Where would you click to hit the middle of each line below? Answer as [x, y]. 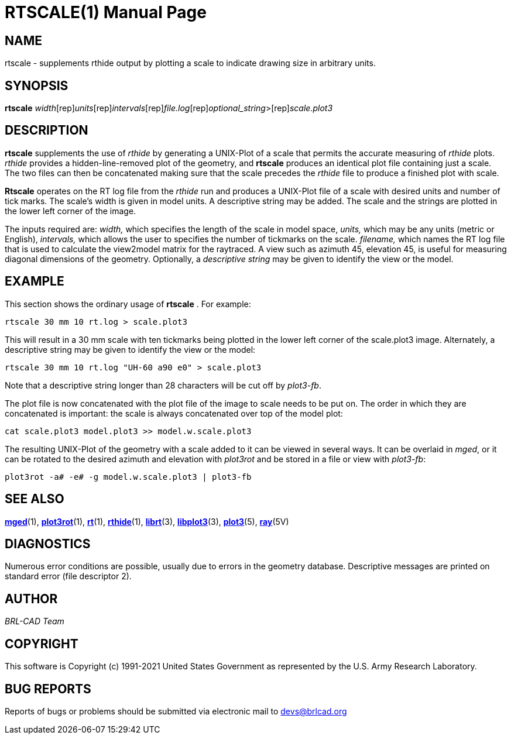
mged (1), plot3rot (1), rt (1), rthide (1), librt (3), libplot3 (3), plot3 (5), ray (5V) [147, 521]
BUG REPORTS [48, 689]
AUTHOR [31, 599]
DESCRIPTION [47, 130]
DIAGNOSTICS [48, 544]
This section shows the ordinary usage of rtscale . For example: [128, 304]
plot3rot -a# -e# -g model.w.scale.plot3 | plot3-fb [128, 477]
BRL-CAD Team [35, 621]
